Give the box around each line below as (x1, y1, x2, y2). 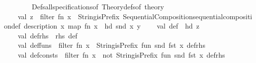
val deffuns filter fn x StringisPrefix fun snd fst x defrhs (17, 40, 205, 50)
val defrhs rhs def (17, 30, 78, 40)
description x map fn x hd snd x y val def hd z (24, 21, 200, 31)
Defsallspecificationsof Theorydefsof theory (31, 1, 164, 11)
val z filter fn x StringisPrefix (17, 11, 120, 21)
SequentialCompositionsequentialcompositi (123, 11, 253, 21)
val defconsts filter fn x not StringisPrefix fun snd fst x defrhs (17, 49, 225, 60)
